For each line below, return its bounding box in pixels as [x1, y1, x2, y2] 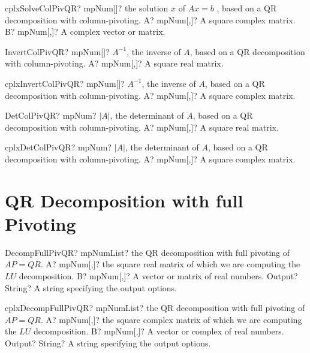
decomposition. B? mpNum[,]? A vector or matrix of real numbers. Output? [19, 270, 298, 282]
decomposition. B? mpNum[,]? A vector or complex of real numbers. [33, 325, 284, 337]
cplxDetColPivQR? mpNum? [5, 141, 112, 153]
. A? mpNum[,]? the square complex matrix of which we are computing [40, 313, 302, 325]
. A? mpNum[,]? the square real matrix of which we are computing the [40, 258, 300, 270]
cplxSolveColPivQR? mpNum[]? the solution [5, 2, 168, 14]
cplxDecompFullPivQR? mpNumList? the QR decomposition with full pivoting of [5, 301, 305, 314]
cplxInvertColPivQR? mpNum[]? [5, 77, 125, 89]
